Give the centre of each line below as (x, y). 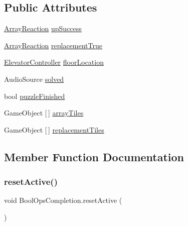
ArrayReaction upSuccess (43, 28)
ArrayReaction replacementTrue (53, 45)
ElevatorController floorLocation (54, 62)
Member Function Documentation (94, 156)
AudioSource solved (34, 79)
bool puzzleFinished (35, 96)
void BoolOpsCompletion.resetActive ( (63, 200)
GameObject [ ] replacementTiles (54, 129)
